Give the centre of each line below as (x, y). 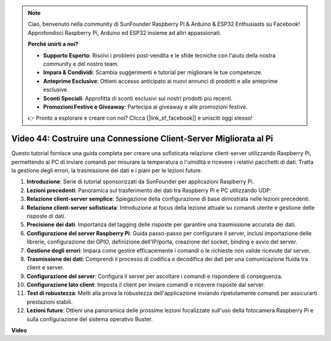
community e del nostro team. (81, 64)
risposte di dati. (46, 216)
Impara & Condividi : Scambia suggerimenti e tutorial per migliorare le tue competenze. (153, 72)
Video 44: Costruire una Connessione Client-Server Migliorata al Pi (142, 139)
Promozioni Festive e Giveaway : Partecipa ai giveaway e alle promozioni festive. (146, 107)
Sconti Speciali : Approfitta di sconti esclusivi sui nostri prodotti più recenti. (138, 98)
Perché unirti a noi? (53, 44)
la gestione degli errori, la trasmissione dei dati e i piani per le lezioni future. (107, 170)
